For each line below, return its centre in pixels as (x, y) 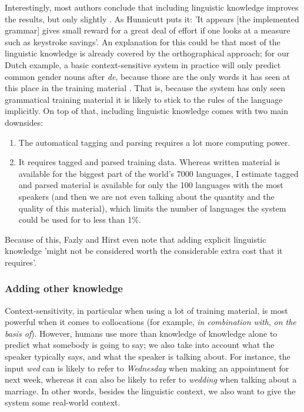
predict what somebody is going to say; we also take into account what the (140, 345)
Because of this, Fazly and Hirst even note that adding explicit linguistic (136, 239)
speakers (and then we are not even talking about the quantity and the (146, 196)
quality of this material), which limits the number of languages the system (152, 208)
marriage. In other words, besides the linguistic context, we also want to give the (150, 391)
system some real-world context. (63, 402)
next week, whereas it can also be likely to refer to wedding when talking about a (151, 379)
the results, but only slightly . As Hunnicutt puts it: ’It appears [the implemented (152, 19)
